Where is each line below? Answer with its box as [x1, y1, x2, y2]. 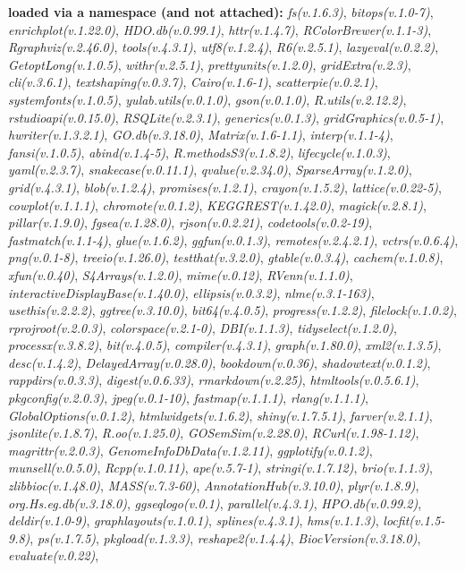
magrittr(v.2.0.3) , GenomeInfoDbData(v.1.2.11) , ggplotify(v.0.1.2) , [8, 440, 373, 459]
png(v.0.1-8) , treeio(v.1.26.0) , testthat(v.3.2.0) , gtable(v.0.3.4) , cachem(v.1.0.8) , [8, 248, 444, 267]
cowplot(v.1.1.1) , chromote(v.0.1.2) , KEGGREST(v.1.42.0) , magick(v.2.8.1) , [8, 195, 427, 214]
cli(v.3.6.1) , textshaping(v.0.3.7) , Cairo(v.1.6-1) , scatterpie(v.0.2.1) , [8, 72, 378, 91]
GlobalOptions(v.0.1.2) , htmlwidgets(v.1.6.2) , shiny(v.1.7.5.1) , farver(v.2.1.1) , [8, 405, 433, 424]
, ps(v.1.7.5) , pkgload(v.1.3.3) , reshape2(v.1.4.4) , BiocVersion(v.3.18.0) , [30, 528, 421, 547]
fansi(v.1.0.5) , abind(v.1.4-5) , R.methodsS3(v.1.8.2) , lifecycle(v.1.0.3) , [8, 142, 391, 161]
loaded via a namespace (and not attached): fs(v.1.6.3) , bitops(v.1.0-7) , [8, 3, 434, 21]
